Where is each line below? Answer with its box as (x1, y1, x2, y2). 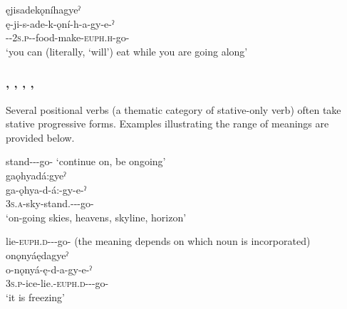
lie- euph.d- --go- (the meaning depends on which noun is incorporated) (6, 234, 311, 248)
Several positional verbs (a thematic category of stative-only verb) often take (6, 102, 341, 117)
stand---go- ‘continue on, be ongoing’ (6, 154, 166, 169)
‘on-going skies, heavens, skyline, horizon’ (6, 209, 187, 224)
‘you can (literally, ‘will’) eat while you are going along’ (6, 43, 248, 58)
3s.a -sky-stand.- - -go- (6, 196, 94, 211)
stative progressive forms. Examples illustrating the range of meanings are (6, 116, 329, 131)
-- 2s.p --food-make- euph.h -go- (6, 30, 130, 45)
